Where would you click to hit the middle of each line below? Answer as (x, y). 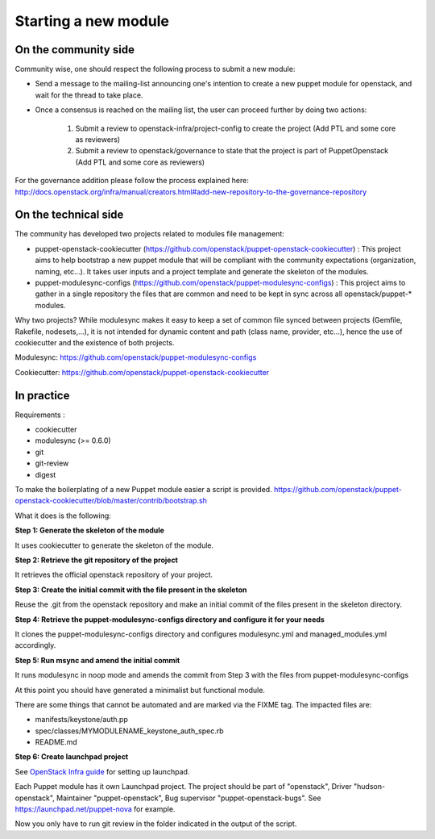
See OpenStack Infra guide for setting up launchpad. (102, 771)
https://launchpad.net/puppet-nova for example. (95, 809)
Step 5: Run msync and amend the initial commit (97, 660)
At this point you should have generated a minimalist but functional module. (140, 690)
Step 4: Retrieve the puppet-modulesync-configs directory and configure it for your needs (170, 619)
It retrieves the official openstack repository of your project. (114, 575)
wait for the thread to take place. (89, 95)
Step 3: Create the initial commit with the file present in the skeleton (131, 590)
